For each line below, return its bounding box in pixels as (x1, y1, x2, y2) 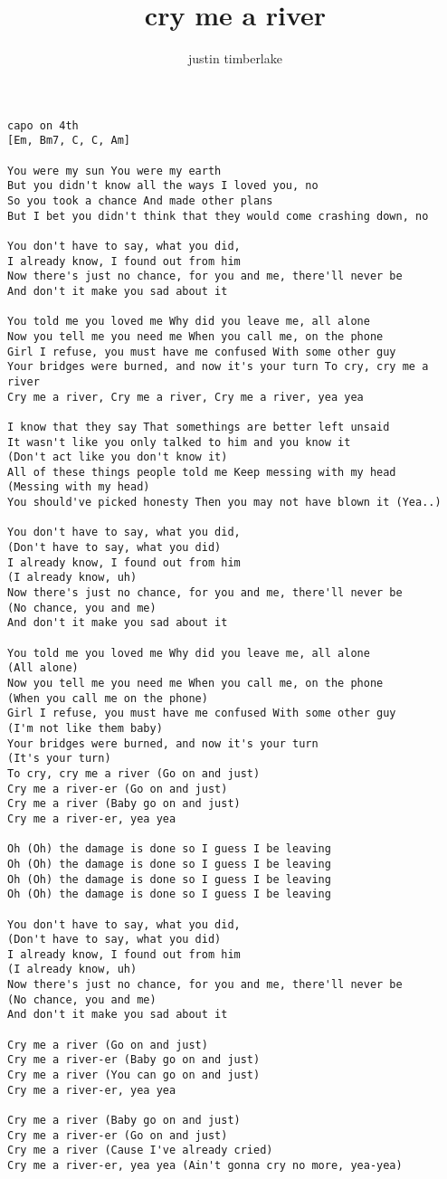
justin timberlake (188, 49, 282, 68)
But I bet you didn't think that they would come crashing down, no (7, 209, 429, 223)
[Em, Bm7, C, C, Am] (7, 134, 131, 147)
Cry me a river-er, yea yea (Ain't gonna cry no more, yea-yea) (7, 1159, 403, 1172)
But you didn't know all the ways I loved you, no (7, 179, 319, 193)
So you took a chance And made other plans (7, 195, 273, 207)
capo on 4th (7, 119, 79, 132)
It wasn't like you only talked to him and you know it (7, 435, 351, 449)
